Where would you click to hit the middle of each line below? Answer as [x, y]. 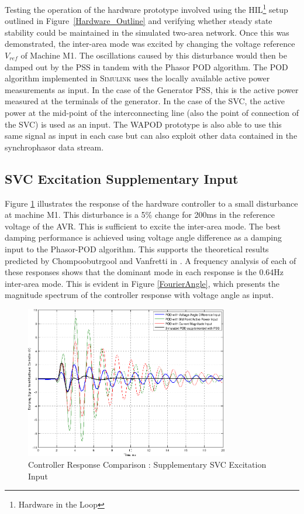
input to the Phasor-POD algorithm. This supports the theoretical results [137, 249]
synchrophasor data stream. [54, 147]
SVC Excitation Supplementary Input [122, 178]
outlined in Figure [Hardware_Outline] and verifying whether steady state [139, 21]
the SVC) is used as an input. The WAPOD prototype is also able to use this [143, 124]
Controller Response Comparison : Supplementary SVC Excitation [147, 464]
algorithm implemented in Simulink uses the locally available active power [137, 78]
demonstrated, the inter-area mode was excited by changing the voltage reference [150, 44]
